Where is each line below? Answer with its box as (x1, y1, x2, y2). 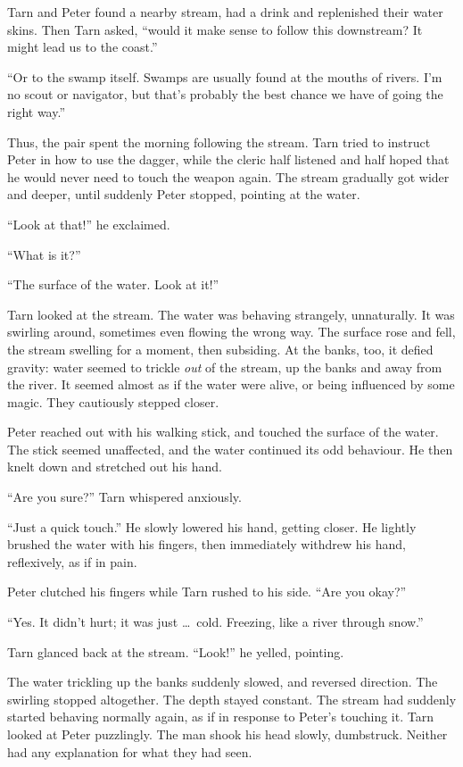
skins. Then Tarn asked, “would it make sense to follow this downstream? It (7, 20, 423, 38)
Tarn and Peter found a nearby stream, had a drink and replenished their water (7, 3, 443, 21)
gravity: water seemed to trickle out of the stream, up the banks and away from (7, 357, 442, 376)
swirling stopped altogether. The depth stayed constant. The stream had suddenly (7, 689, 457, 708)
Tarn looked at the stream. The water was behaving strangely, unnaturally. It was (7, 304, 455, 323)
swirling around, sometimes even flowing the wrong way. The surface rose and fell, (7, 322, 456, 341)
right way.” (7, 102, 65, 121)
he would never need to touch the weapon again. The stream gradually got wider (7, 167, 450, 186)
